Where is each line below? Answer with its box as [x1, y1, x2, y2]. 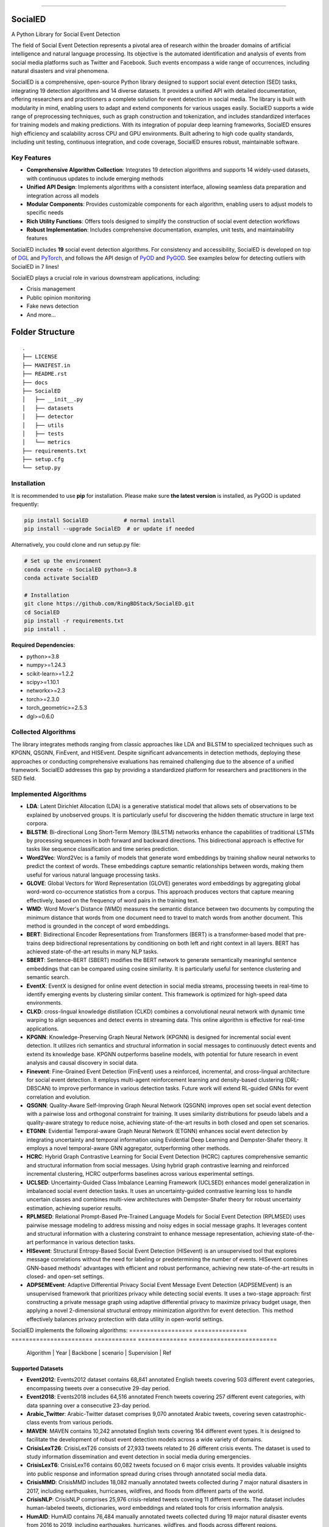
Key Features [11, 153, 52, 162]
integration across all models [26, 192, 99, 199]
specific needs [26, 209, 64, 216]
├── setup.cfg [22, 456, 64, 463]
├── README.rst [22, 370, 68, 377]
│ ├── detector [22, 413, 74, 420]
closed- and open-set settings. [26, 1272, 105, 1280]
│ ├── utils [22, 421, 64, 429]
